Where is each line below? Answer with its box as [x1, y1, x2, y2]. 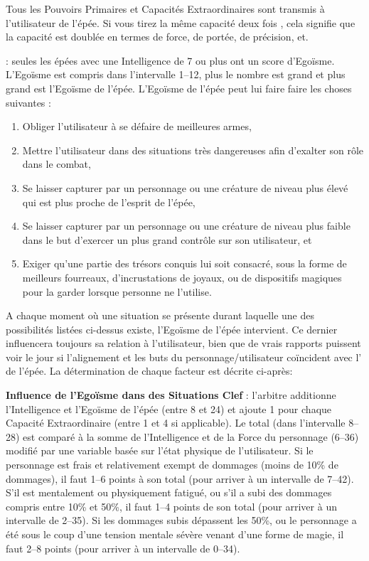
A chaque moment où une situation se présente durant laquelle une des [6, 308, 314, 323]
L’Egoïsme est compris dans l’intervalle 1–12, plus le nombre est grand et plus [6, 67, 346, 82]
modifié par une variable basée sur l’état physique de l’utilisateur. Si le [6, 443, 314, 458]
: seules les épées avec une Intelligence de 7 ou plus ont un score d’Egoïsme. [6, 53, 335, 68]
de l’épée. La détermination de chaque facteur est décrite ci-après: [6, 363, 293, 378]
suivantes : [6, 95, 51, 109]
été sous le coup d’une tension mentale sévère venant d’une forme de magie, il [6, 527, 344, 541]
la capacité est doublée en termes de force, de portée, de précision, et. [6, 29, 309, 44]
